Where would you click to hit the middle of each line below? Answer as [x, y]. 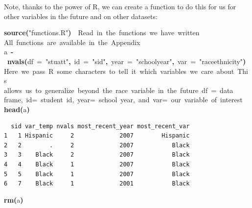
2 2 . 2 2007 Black [97, 145]
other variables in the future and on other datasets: [81, 16]
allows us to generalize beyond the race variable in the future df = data [119, 90]
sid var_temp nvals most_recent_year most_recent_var [100, 126]
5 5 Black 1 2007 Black [97, 174]
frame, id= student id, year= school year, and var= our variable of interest [123, 100]
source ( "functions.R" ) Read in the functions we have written [102, 33]
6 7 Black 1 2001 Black [97, 184]
